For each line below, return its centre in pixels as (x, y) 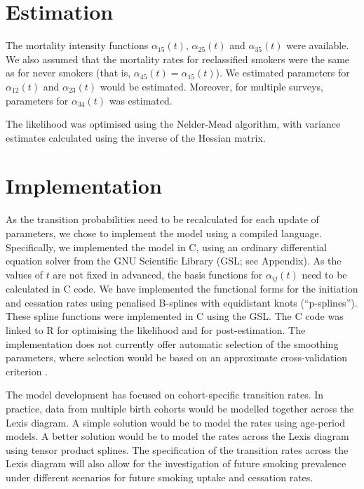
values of (24, 274)
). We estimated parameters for (283, 73)
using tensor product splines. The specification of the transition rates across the (177, 449)
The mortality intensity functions (77, 45)
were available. (318, 45)
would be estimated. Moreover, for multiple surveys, (211, 86)
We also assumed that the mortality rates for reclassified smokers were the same (178, 59)
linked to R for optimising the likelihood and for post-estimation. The (156, 330)
